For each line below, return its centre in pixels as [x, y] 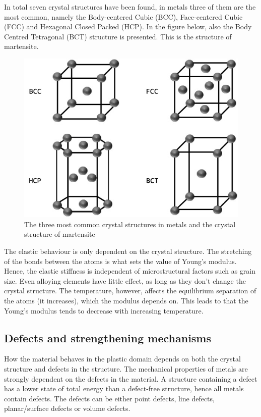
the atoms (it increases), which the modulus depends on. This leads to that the [126, 300]
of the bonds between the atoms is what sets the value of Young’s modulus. [120, 261]
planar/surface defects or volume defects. [67, 408]
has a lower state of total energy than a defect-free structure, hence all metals [124, 388]
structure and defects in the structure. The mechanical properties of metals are [126, 368]
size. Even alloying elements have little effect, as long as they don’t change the [125, 280]
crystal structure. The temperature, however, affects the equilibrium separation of [130, 291]
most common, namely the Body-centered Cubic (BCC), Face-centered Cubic [123, 16]
